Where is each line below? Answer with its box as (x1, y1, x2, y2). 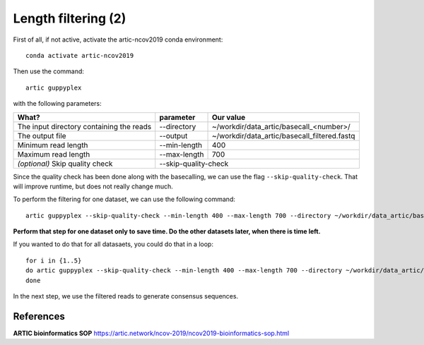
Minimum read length (17, 140, 88, 150)
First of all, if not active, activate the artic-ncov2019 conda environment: (13, 35, 223, 44)
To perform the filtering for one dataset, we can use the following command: (13, 195, 236, 204)
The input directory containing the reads (17, 121, 152, 131)
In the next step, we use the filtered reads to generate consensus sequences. (13, 292, 239, 301)
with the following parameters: (13, 99, 102, 108)
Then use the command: (13, 67, 85, 75)
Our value (212, 112, 246, 122)
